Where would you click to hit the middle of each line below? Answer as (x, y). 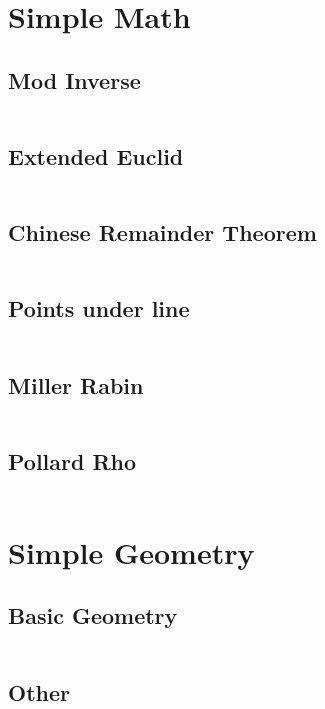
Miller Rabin (76, 384)
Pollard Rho (72, 460)
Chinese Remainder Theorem (162, 232)
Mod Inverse (74, 79)
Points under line (99, 308)
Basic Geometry (93, 615)
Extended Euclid (96, 155)
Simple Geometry (131, 551)
